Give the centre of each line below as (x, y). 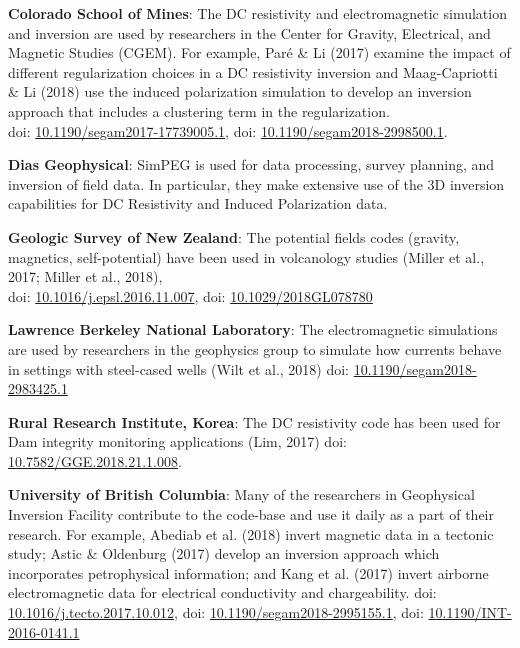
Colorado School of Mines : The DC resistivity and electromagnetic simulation (257, 13)
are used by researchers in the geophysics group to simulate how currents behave (255, 348)
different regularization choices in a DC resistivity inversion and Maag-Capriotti (253, 71)
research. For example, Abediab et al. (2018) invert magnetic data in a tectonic (251, 533)
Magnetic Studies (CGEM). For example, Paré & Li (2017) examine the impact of (259, 52)
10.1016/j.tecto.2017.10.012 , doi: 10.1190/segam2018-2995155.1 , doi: (216, 612)
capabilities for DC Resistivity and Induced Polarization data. (198, 203)
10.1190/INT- (470, 612)
